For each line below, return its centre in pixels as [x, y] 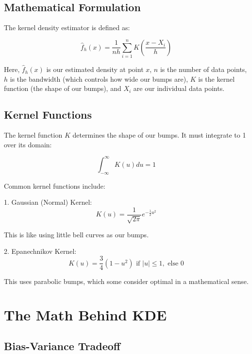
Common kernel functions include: [55, 186]
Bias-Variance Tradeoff [62, 345]
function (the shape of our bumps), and [63, 88]
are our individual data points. [179, 88]
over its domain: [28, 144]
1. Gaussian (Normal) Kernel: [48, 202]
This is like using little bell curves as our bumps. [76, 235]
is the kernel [217, 79]
